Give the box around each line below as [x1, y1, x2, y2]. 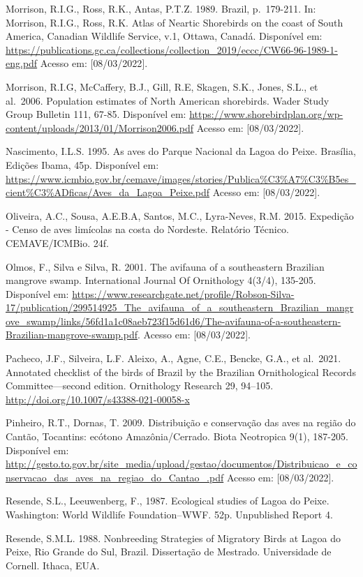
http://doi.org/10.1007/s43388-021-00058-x [6, 391, 190, 406]
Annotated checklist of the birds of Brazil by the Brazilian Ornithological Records [6, 364, 356, 379]
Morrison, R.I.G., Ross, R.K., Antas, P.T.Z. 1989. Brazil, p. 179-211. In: [6, 1, 316, 15]
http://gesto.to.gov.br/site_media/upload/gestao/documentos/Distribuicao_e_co [6, 456, 357, 471]
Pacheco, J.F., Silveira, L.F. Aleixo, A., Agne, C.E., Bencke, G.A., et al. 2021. [6, 351, 341, 366]
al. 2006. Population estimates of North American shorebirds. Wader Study [6, 93, 329, 107]
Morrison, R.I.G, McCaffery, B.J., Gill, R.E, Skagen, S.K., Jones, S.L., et [6, 79, 318, 93]
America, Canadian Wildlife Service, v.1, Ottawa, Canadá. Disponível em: [6, 29, 323, 43]
